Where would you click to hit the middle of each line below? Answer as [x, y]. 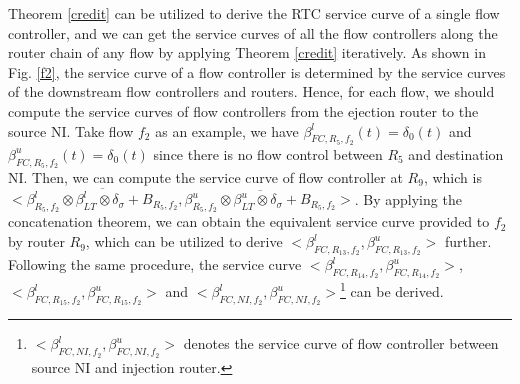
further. [468, 241]
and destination [456, 153]
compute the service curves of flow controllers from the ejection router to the [243, 110]
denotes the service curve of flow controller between [341, 343]
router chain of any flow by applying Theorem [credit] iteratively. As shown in [247, 52]
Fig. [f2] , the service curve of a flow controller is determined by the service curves [257, 71]
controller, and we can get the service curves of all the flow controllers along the [253, 32]
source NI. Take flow [71, 130]
